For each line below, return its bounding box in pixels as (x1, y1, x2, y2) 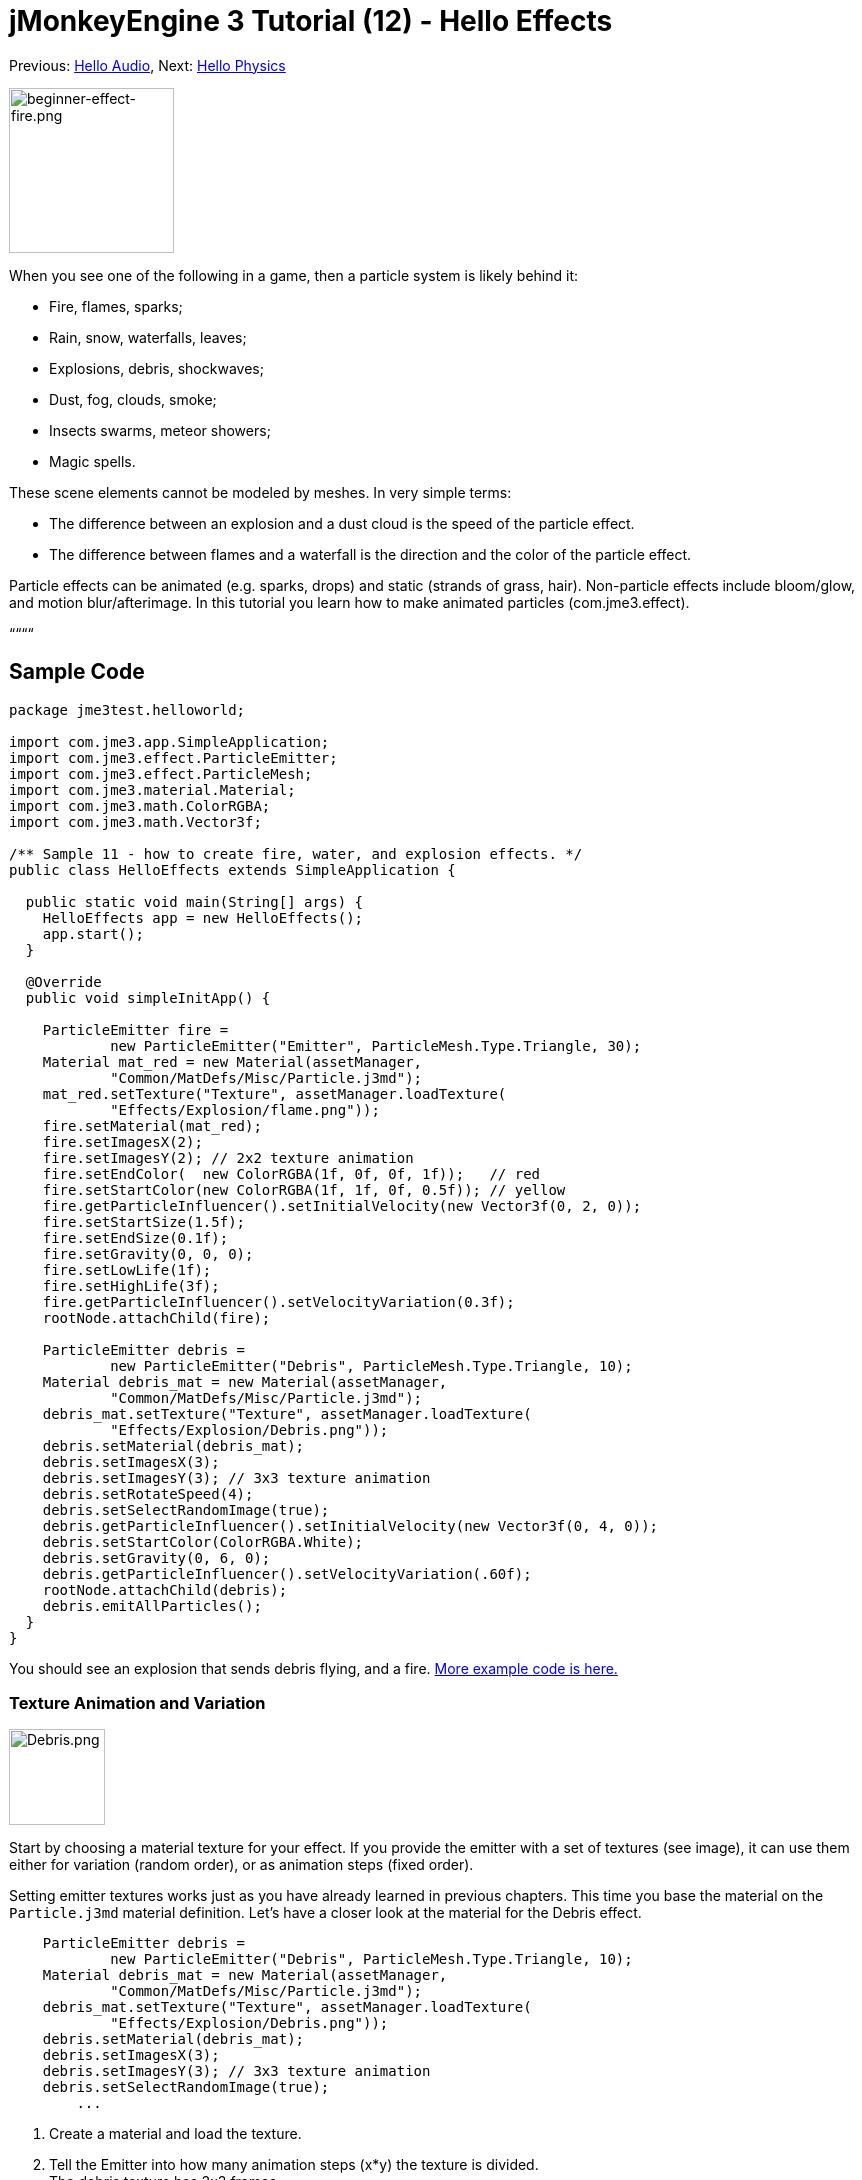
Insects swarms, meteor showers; (49, 421, 271, 439)
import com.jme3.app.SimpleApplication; (9, 733, 330, 750)
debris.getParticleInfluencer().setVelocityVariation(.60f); (42, 1565, 532, 1582)
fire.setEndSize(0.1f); (42, 1229, 229, 1246)
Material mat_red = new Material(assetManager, (42, 1053, 423, 1070)
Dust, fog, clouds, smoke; (49, 390, 217, 408)
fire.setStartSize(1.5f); (42, 1213, 246, 1230)
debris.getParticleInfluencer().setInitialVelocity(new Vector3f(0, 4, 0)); (42, 1517, 659, 1534)
